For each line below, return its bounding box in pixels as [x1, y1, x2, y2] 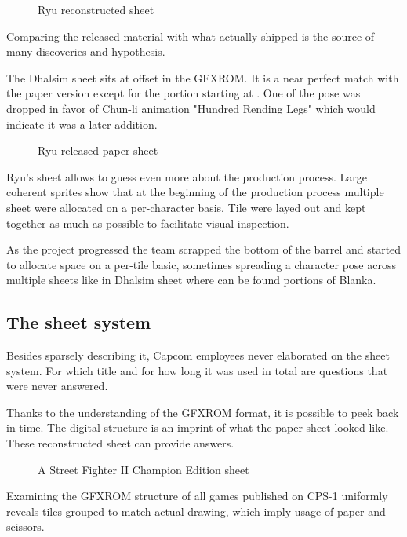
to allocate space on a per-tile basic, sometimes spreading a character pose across [6, 256, 396, 272]
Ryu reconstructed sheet [38, 2, 154, 17]
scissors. [6, 518, 45, 535]
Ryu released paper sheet [38, 142, 158, 159]
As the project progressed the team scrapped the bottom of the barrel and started [6, 241, 402, 258]
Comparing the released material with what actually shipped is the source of [6, 27, 375, 44]
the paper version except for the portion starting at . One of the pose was [6, 85, 361, 101]
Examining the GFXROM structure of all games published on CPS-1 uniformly [6, 488, 388, 504]
